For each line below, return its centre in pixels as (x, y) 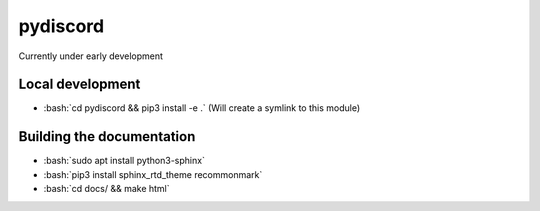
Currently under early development (91, 56)
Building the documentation (107, 136)
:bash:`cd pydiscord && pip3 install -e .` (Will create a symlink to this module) (202, 108)
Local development (79, 84)
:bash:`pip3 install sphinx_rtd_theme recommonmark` (153, 174)
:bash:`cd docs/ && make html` (106, 189)
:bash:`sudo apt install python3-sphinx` (124, 161)
